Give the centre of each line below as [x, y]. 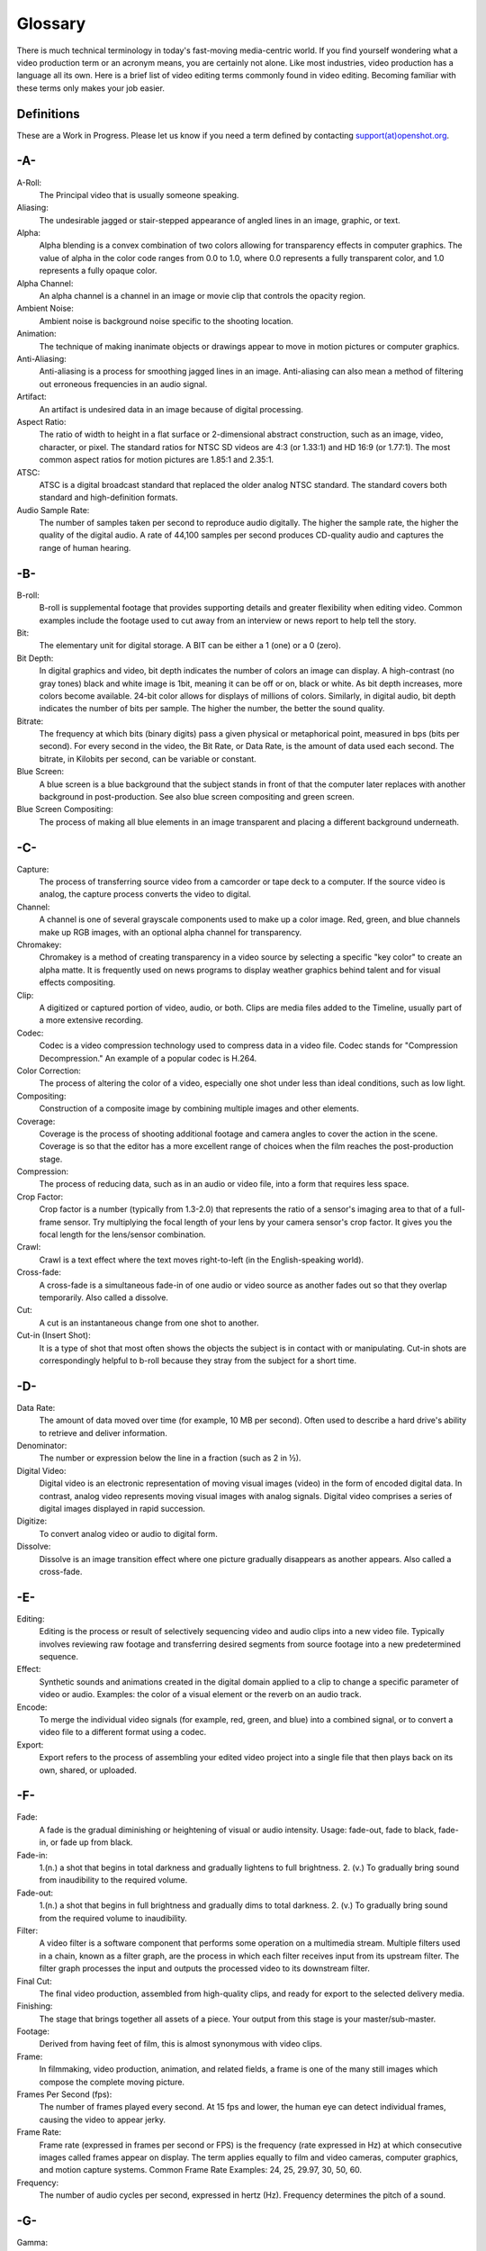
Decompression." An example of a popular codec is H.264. [148, 1058]
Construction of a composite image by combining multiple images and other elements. [199, 1108]
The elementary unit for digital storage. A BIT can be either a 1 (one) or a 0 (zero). [190, 646]
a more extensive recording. [91, 1020]
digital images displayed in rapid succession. [122, 1508]
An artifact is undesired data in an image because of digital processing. [171, 409]
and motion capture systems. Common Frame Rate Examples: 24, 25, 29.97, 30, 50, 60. [201, 2170]
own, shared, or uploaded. [88, 1770]
